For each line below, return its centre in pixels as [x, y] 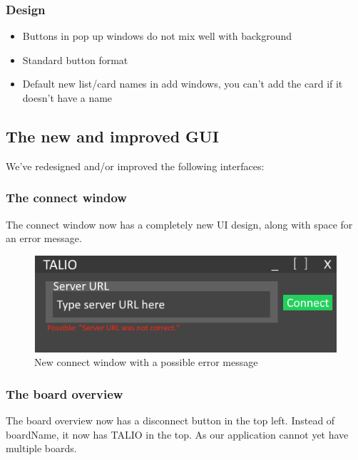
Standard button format [75, 59]
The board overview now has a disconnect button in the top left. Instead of [170, 420]
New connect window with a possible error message [146, 362]
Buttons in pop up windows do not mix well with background [157, 36]
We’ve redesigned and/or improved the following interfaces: [135, 166]
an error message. [44, 238]
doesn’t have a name [67, 98]
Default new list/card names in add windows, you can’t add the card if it [183, 84]
